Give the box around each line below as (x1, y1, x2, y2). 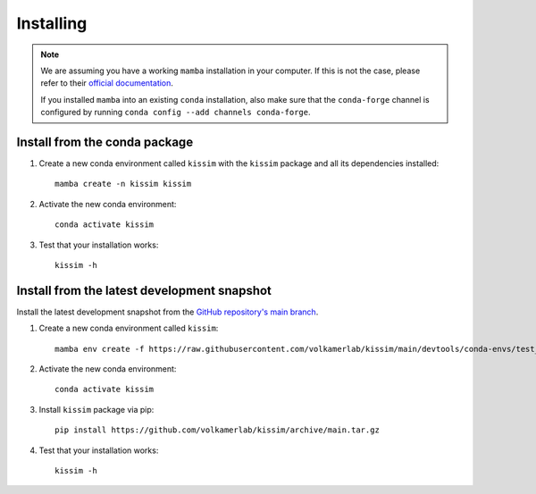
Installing (16, 13, 88, 33)
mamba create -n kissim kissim (54, 179, 192, 189)
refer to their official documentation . (40, 78, 174, 88)
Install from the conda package (16, 134, 194, 149)
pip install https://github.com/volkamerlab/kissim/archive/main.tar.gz (54, 425, 380, 435)
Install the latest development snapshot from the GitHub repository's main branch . (16, 306, 319, 317)
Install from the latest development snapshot (16, 282, 272, 298)
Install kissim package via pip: (38, 404, 155, 414)
